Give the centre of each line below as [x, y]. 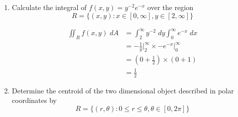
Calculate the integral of [49, 7]
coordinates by [34, 100]
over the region [170, 7]
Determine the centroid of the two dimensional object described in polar [123, 90]
